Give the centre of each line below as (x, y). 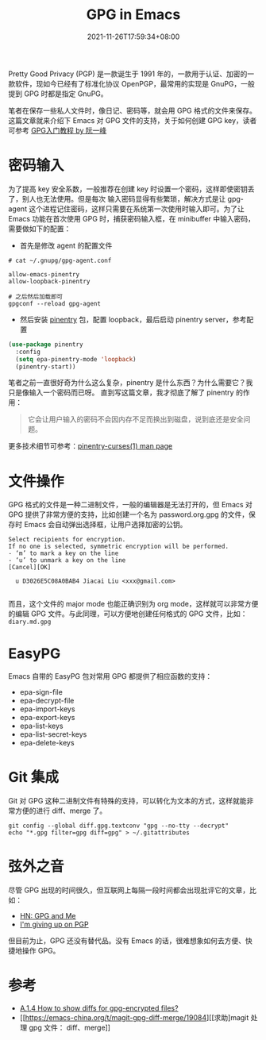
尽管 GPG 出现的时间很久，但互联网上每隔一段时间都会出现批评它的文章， (129, 890)
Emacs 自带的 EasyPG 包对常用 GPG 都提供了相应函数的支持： (110, 676)
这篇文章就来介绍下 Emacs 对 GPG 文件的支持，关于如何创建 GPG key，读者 (133, 120)
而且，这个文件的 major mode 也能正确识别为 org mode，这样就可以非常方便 (133, 604)
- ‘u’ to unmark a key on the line (67, 560)
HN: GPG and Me (48, 916)
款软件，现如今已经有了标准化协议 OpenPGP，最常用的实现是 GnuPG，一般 (132, 83)
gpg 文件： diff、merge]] (70, 1028)
